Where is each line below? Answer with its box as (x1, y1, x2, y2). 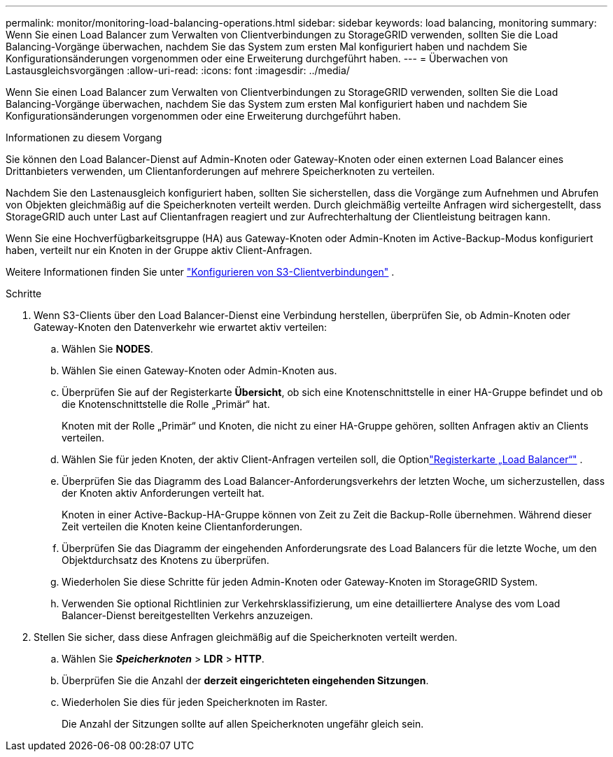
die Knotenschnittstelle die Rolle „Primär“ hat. (62, 398, 270, 410)
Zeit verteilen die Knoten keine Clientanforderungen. (62, 521, 303, 532)
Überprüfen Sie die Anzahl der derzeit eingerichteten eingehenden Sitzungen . (62, 674, 429, 686)
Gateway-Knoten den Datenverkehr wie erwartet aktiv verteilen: (34, 321, 327, 333)
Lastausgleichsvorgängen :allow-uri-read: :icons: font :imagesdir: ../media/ (6, 64, 350, 76)
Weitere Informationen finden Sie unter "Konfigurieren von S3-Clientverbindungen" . (6, 266, 395, 278)
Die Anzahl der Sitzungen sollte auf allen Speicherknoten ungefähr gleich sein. (62, 718, 424, 730)
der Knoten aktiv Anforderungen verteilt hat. (62, 487, 265, 499)
